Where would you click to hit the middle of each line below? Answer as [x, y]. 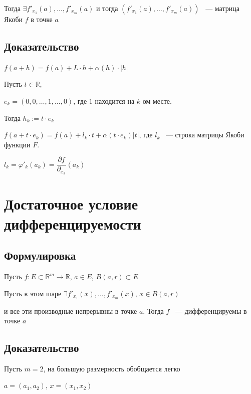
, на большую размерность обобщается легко [112, 368]
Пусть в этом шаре [33, 293]
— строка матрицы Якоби [205, 135]
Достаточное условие [71, 204]
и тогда [107, 8]
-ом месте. [156, 101]
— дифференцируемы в [211, 311]
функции [17, 144]
